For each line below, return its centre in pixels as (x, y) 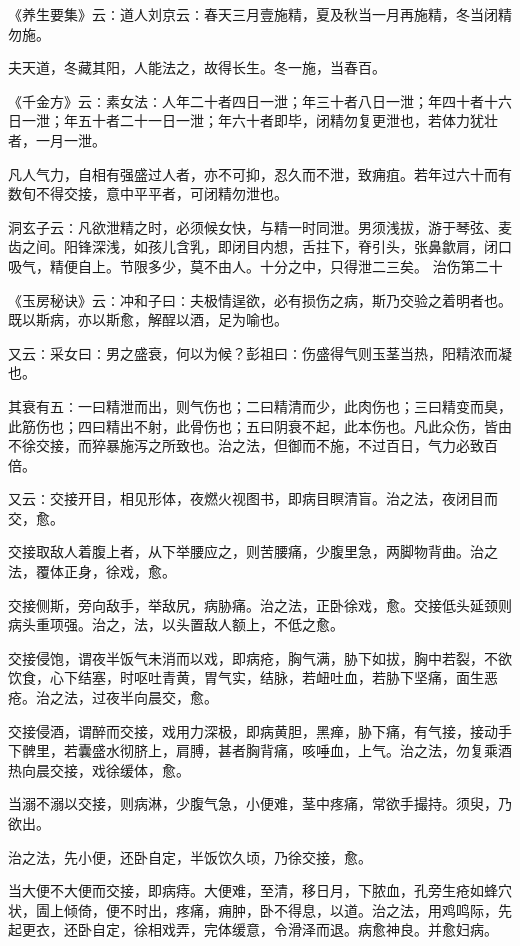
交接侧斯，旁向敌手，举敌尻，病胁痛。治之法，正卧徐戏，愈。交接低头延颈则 (260, 604)
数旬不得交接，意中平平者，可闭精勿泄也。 (148, 193)
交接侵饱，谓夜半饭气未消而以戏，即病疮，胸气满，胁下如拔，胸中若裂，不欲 (260, 657)
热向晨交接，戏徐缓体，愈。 (99, 769)
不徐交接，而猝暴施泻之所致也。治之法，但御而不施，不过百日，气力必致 (246, 445)
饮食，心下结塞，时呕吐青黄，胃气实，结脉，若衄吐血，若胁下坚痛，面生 (246, 677)
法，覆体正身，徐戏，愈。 (92, 571)
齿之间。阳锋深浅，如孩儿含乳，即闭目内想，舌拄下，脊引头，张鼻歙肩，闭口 (260, 246)
